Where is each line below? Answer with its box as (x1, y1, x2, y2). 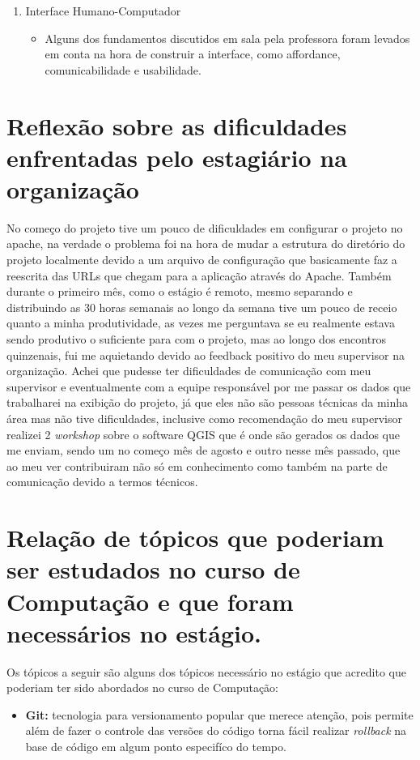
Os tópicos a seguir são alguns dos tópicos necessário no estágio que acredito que (6, 663, 406, 680)
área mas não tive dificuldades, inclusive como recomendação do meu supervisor (6, 410, 402, 426)
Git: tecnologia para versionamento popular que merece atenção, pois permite (25, 706, 414, 723)
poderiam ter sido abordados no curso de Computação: (6, 679, 279, 696)
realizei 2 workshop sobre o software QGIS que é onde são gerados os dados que (6, 425, 400, 442)
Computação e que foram (6, 584, 294, 617)
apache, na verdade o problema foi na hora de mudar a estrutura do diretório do (6, 235, 405, 252)
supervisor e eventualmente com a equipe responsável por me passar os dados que (6, 378, 411, 395)
